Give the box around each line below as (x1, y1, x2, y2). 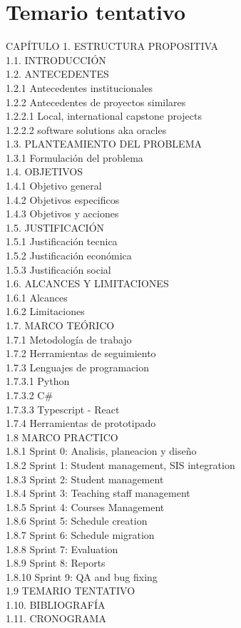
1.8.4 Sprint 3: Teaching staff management (6, 485, 190, 500)
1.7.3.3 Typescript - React (6, 401, 120, 416)
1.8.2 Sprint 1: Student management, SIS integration (6, 457, 235, 472)
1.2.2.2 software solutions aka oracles (6, 122, 167, 137)
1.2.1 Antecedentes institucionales (6, 80, 153, 95)
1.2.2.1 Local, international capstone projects (6, 108, 202, 123)
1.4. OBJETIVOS (6, 164, 83, 179)
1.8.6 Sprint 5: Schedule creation (6, 513, 148, 528)
